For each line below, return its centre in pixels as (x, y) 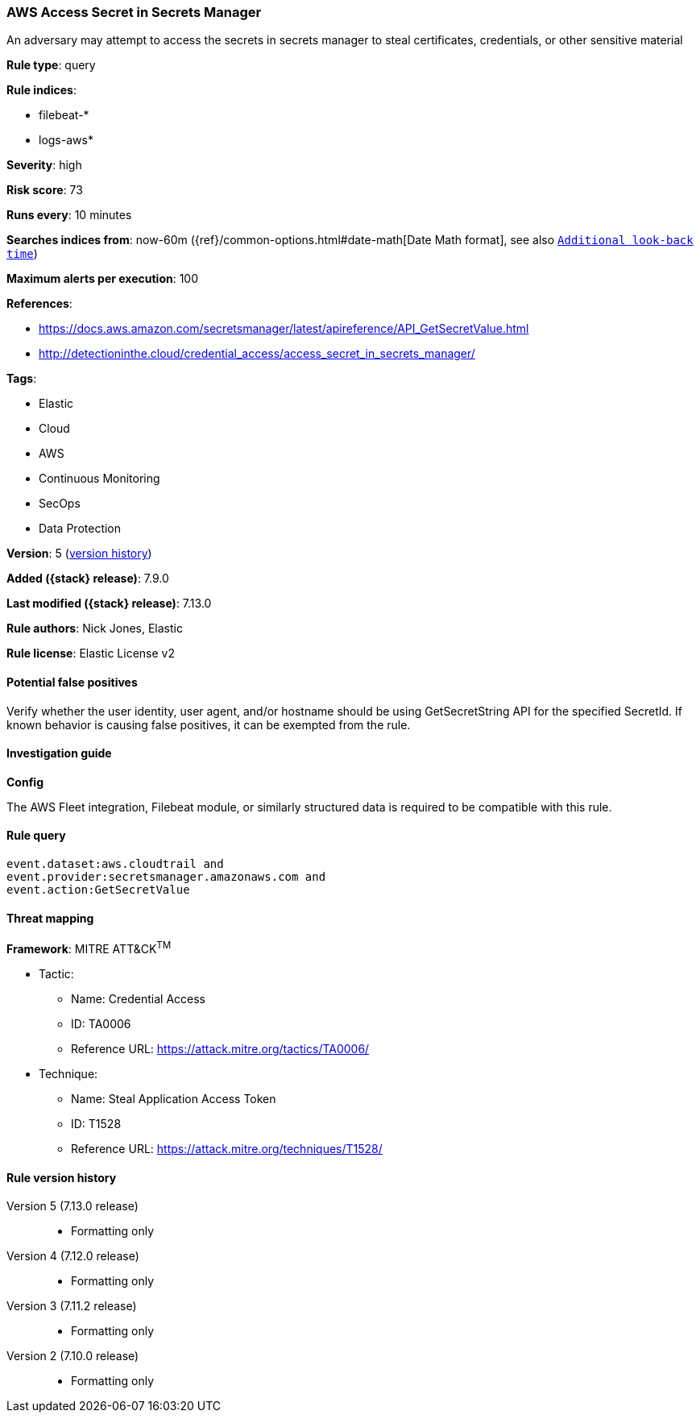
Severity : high (44, 165)
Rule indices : (41, 90)
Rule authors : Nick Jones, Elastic (95, 629)
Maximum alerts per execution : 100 (103, 279)
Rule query (36, 836)
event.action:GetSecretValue (98, 890)
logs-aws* (66, 140)
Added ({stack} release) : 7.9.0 (88, 579)
